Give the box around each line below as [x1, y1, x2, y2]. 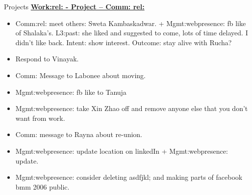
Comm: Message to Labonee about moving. [15, 70, 146, 80]
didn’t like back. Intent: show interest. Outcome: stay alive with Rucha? [15, 37, 232, 47]
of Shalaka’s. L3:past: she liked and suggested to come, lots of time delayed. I [15, 28, 248, 38]
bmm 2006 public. [15, 181, 70, 192]
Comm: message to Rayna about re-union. [15, 129, 142, 139]
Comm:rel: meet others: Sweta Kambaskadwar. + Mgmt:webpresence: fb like [15, 18, 246, 28]
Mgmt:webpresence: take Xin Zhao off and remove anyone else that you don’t [15, 103, 248, 113]
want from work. [15, 112, 65, 123]
